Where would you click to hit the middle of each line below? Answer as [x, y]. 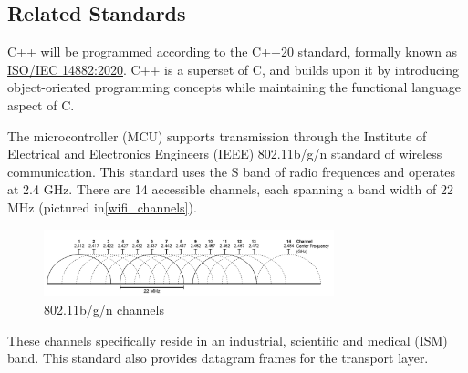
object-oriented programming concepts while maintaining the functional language [234, 87]
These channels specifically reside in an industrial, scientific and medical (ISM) [228, 340]
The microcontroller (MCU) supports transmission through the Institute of [217, 135]
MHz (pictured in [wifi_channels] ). [102, 207]
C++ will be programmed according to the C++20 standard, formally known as [233, 52]
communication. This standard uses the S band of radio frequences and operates [232, 171]
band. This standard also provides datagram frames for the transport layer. [218, 358]
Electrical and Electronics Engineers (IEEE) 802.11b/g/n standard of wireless [225, 154]
